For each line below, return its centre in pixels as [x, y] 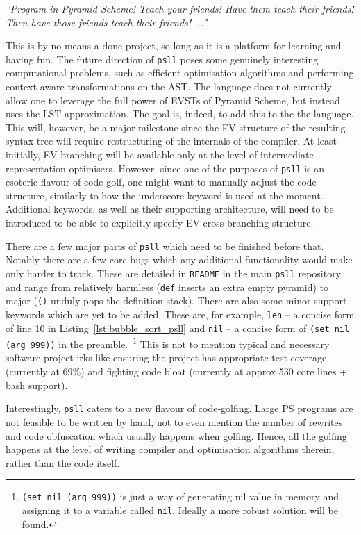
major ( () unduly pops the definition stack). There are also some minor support [176, 301]
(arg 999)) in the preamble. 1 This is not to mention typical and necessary [168, 343]
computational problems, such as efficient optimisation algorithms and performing [180, 73]
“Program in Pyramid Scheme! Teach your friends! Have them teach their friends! [180, 8]
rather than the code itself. [63, 462]
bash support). [37, 385]
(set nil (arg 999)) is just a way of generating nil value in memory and [180, 496]
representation [36, 168]
